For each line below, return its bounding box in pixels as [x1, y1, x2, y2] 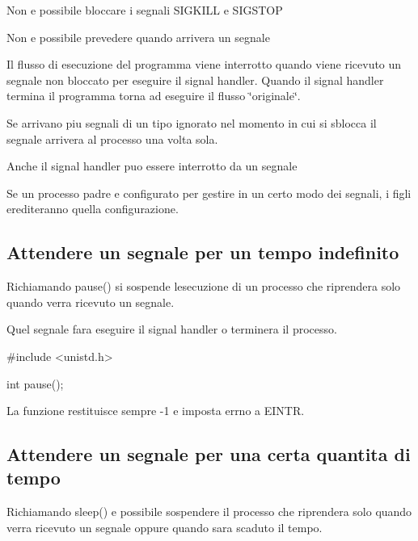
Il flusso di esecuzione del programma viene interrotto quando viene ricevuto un [6, 56, 402, 73]
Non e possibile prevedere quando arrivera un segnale [6, 28, 270, 45]
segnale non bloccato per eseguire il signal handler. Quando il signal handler [6, 71, 384, 88]
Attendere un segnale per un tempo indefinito [6, 240, 399, 265]
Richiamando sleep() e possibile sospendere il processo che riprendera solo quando [6, 503, 412, 520]
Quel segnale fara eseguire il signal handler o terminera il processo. [6, 321, 337, 338]
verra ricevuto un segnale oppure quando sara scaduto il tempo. [6, 518, 323, 535]
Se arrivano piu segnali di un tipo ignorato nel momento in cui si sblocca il [6, 114, 377, 131]
